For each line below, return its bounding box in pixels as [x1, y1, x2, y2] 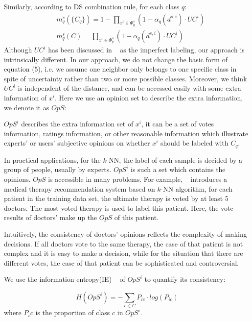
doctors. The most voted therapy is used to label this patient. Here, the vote [4, 202, 233, 213]
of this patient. [114, 212, 159, 222]
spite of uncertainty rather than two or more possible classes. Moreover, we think [4, 73, 247, 83]
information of [4, 93, 47, 103]
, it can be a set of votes [141, 119, 214, 129]
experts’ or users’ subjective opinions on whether [4, 138, 150, 148]
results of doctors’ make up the [4, 212, 97, 222]
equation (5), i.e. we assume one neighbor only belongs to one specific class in [4, 64, 237, 74]
